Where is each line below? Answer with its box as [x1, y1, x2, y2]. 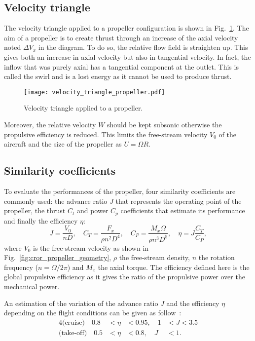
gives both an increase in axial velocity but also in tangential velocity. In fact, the [4, 51, 251, 62]
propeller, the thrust [4, 205, 66, 216]
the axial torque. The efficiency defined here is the [98, 262, 250, 272]
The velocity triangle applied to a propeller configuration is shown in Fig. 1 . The [4, 23, 249, 33]
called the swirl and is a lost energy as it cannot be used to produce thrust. [4, 71, 232, 81]
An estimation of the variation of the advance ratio [4, 298, 158, 308]
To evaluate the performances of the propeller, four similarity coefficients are [4, 186, 236, 196]
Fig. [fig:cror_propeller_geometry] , [4, 252, 111, 263]
